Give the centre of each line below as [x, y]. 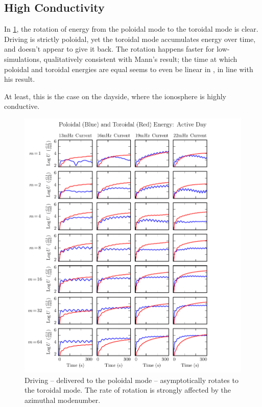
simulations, [23, 59]
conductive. [22, 106]
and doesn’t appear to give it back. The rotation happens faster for [109, 49]
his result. [20, 79]
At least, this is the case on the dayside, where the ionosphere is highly [115, 96]
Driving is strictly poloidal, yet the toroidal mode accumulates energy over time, [130, 39]
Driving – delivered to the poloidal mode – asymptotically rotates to [132, 380]
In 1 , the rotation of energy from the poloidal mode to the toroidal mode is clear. [131, 29]
